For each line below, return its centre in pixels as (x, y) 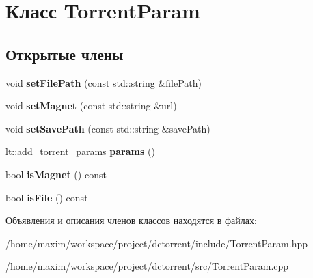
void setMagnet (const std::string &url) (91, 106)
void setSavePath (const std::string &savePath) (108, 128)
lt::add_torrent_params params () (80, 151)
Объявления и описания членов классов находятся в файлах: (131, 220)
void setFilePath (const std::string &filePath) (104, 82)
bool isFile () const (47, 197)
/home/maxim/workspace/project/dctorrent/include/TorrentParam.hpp (156, 243)
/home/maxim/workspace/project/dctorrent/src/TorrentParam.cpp (147, 266)
